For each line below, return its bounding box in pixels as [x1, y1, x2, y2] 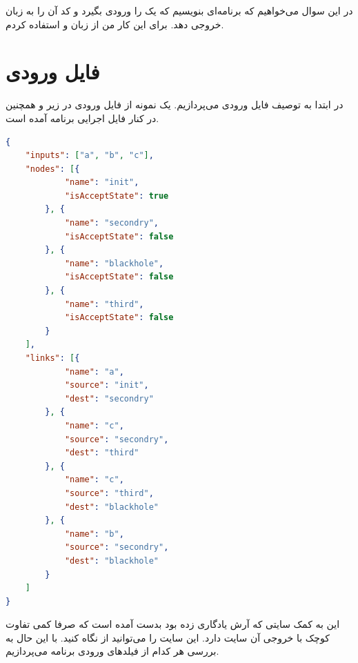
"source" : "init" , [64, 380, 149, 390]
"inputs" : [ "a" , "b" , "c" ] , [25, 150, 154, 161]
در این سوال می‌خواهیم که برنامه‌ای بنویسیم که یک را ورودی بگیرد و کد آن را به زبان [6, 3, 353, 17]
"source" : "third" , [64, 488, 154, 498]
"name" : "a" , [64, 366, 124, 377]
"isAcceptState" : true [64, 190, 169, 201]
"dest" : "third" [64, 448, 139, 458]
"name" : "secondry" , [64, 218, 159, 228]
